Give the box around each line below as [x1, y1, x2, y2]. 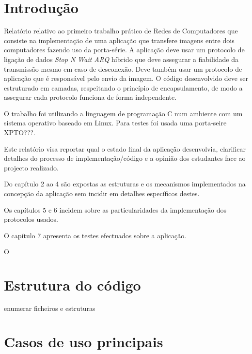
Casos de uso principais [4, 331, 163, 351]
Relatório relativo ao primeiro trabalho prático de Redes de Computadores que [4, 26, 238, 36]
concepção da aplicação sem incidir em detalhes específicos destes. [4, 188, 200, 199]
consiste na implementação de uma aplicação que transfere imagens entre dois [4, 35, 235, 45]
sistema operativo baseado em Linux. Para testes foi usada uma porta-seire [4, 118, 227, 128]
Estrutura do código [4, 275, 141, 295]
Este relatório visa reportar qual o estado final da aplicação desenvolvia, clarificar [4, 143, 246, 154]
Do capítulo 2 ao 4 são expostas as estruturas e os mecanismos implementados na [4, 179, 246, 189]
